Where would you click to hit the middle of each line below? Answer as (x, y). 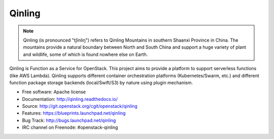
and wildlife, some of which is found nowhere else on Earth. (85, 54)
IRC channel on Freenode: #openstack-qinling (70, 127)
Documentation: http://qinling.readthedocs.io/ (70, 99)
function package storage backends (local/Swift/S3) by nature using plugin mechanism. (101, 82)
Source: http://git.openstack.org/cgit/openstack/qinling (80, 106)
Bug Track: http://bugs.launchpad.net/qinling (69, 120)
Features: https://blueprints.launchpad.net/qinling (74, 113)
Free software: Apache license (54, 92)
